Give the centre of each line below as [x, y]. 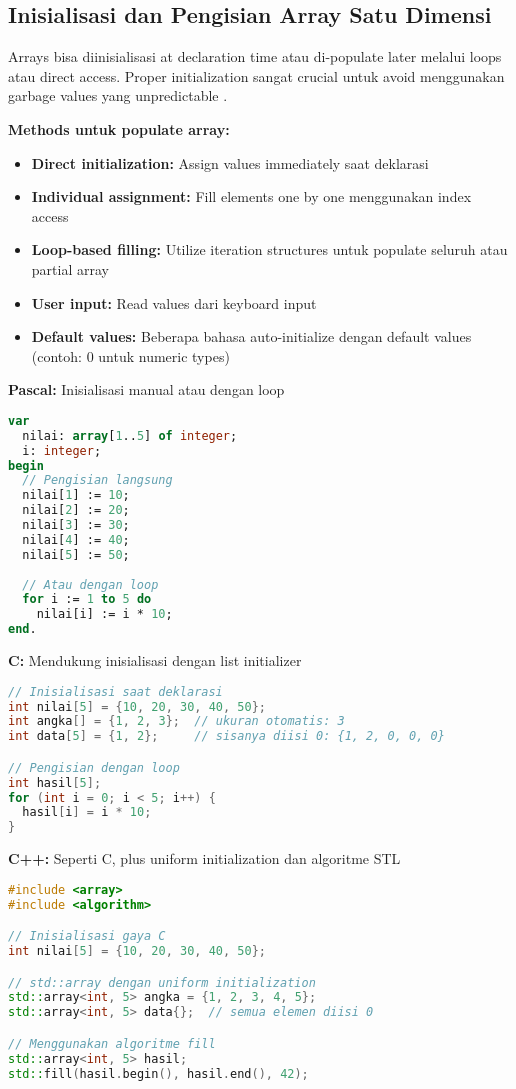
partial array [70, 268]
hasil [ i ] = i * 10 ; [87, 812]
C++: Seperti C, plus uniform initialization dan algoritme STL [204, 858]
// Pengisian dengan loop [94, 767]
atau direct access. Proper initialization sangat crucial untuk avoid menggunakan [256, 75]
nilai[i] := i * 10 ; [104, 614]
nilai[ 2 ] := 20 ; [76, 510]
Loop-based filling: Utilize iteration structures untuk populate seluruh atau [269, 249]
